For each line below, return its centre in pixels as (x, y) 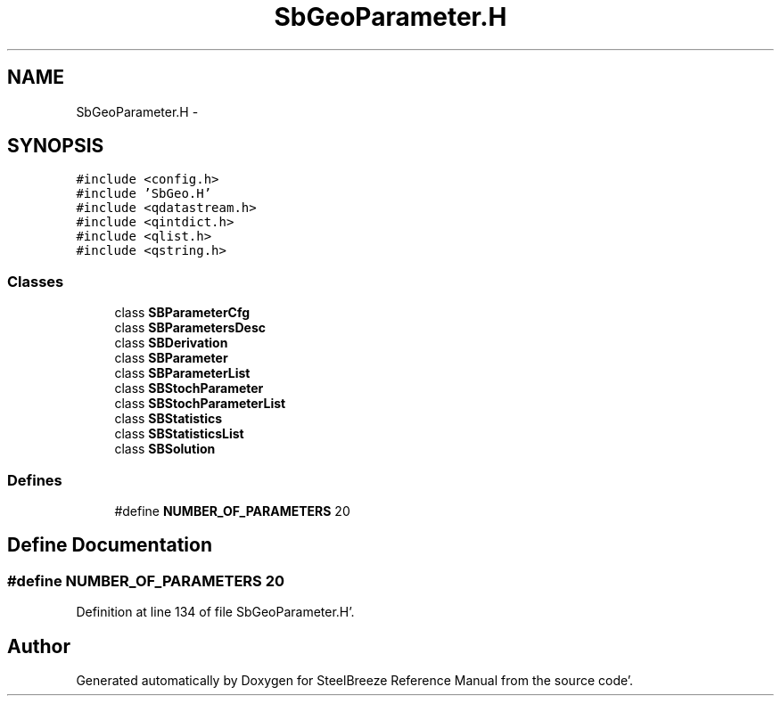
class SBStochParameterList (200, 404)
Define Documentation (110, 545)
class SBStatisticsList (179, 434)
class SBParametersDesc (190, 328)
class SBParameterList (182, 373)
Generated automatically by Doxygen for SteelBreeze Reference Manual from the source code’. (355, 680)
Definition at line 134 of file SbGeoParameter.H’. (215, 612)
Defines (35, 480)
